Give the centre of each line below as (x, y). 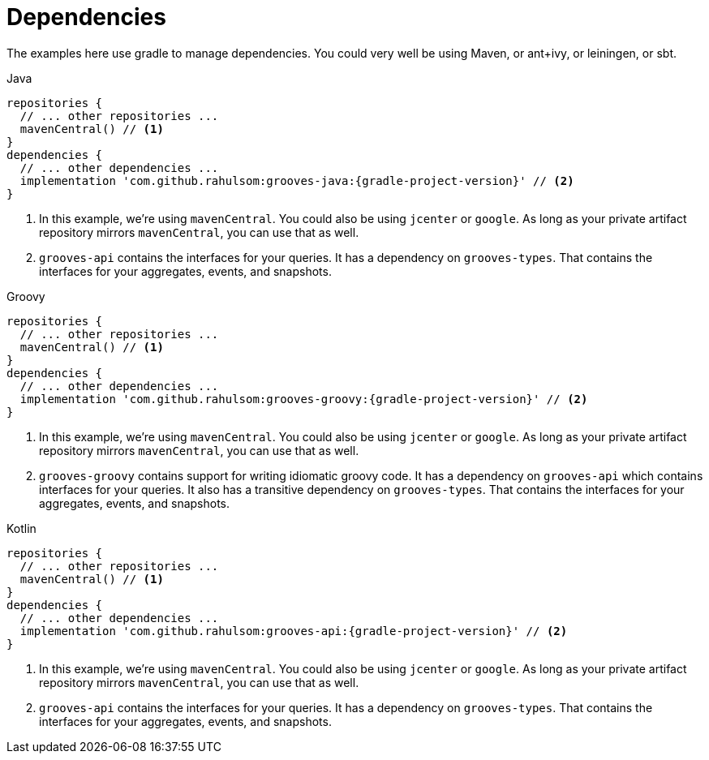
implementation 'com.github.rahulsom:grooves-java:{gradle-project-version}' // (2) (297, 180)
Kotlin (21, 528)
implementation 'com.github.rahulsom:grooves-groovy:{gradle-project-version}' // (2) (304, 399)
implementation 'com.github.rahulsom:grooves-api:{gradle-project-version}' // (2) (294, 631)
